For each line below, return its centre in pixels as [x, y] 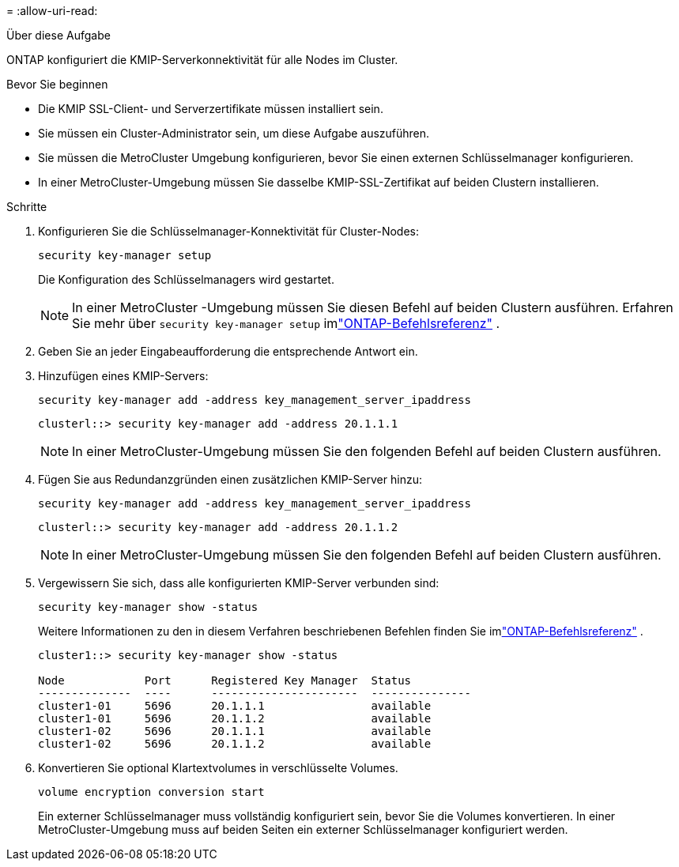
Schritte [27, 207]
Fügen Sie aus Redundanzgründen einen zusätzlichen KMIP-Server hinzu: [230, 479]
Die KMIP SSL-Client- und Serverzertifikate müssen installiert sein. [211, 109]
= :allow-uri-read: [52, 11]
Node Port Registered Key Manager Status [225, 680]
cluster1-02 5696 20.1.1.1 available [235, 731]
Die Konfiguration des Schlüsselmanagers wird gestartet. [186, 279]
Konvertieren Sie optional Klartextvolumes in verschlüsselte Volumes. [218, 768]
